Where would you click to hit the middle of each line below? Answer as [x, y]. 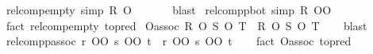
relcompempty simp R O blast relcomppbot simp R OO [169, 10]
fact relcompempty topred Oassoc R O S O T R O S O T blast [186, 25]
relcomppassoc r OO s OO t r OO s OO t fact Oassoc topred [179, 41]
